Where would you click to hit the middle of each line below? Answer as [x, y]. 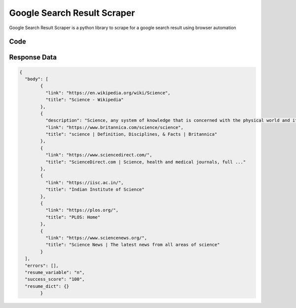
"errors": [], [42, 266]
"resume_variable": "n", [55, 272]
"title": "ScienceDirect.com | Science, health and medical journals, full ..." [146, 162]
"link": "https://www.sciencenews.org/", [96, 238]
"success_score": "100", [55, 279]
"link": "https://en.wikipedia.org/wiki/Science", [108, 93]
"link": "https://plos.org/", [82, 210]
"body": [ [37, 79]
